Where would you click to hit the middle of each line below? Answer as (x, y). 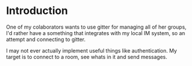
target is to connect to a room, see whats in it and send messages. (87, 57)
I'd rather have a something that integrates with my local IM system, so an (96, 33)
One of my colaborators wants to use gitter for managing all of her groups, (96, 27)
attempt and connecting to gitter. (46, 39)
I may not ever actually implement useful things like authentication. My (92, 50)
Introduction (37, 11)
